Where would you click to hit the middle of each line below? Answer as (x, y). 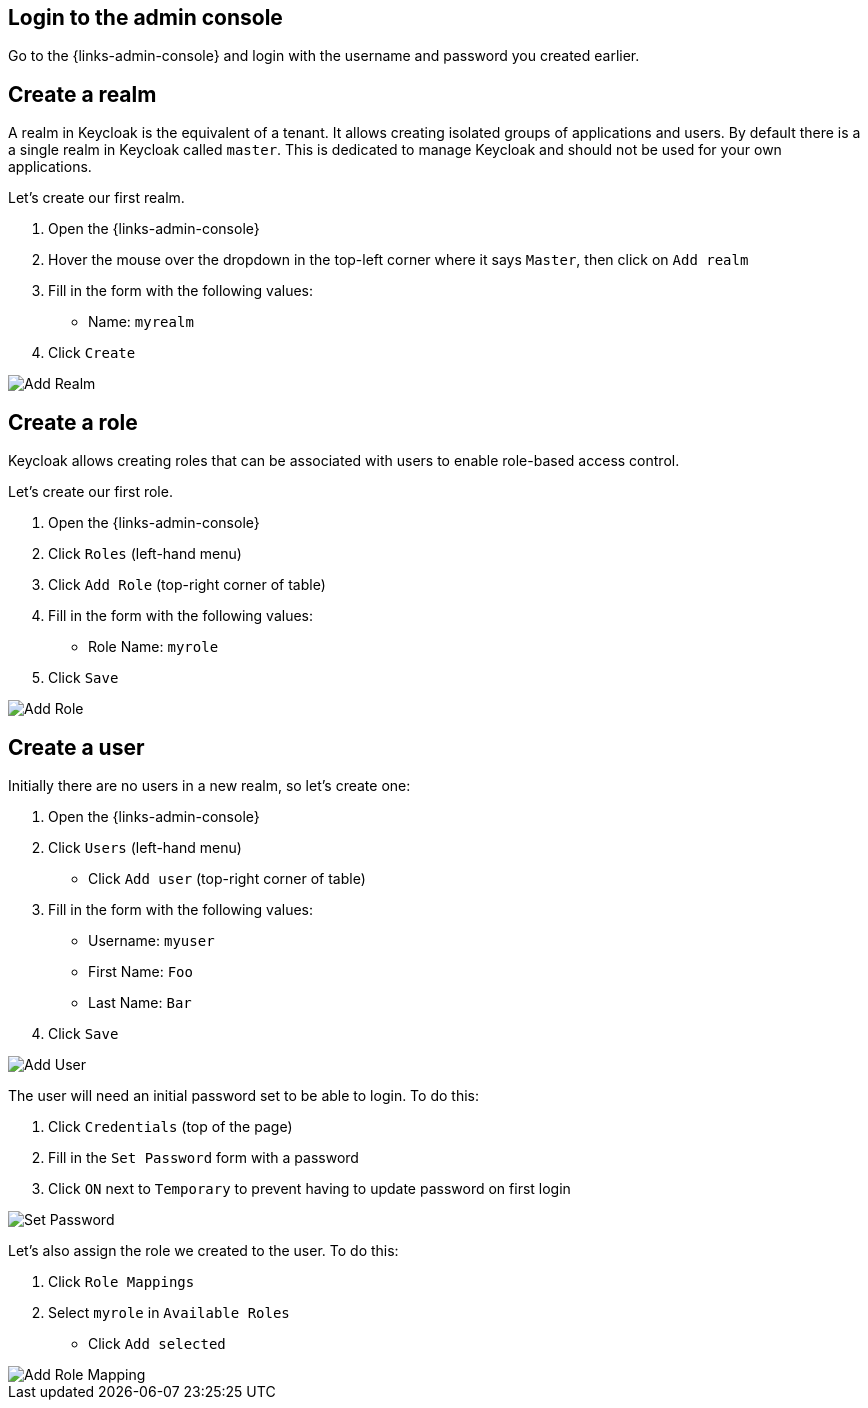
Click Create (92, 353)
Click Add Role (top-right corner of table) (187, 585)
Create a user (76, 747)
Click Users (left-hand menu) (145, 847)
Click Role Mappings (121, 1281)
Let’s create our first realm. (96, 198)
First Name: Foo (140, 971)
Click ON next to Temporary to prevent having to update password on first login (309, 1188)
